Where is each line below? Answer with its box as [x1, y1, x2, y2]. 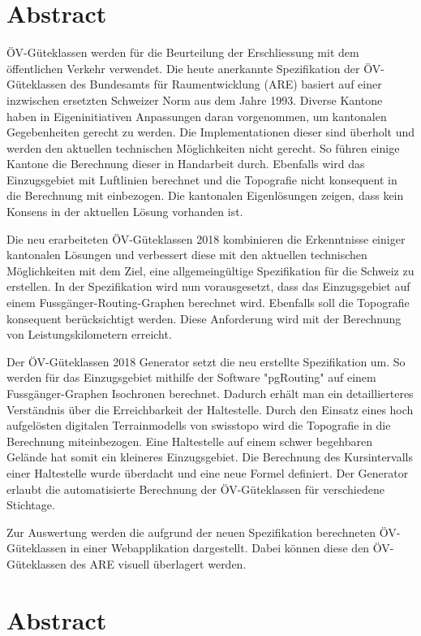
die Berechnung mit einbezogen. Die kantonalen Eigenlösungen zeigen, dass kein [6, 187, 404, 204]
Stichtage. [6, 496, 55, 513]
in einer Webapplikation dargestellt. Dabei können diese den [70, 539, 370, 556]
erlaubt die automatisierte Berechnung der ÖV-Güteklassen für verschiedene [6, 480, 384, 497]
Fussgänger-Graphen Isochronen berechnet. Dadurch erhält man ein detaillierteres [6, 385, 414, 401]
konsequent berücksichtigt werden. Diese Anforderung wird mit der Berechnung [6, 309, 402, 327]
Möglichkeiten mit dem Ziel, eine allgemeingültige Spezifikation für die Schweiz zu [6, 262, 415, 279]
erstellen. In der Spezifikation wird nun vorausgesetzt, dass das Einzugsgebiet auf [6, 278, 410, 295]
